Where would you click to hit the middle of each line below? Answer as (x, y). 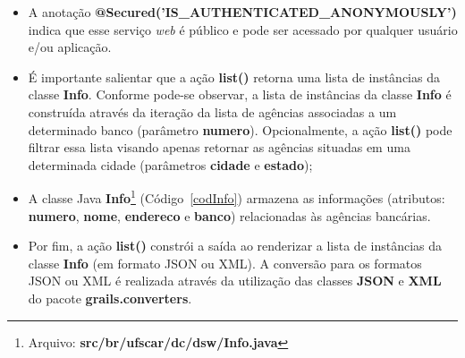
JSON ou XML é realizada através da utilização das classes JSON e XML (235, 281)
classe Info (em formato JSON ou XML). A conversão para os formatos (225, 263)
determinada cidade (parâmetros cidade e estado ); (170, 164)
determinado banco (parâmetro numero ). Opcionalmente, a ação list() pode (240, 129)
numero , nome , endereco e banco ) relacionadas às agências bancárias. (229, 215)
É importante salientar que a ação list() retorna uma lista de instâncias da (234, 77)
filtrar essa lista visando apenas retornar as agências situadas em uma (219, 147)
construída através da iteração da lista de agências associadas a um (212, 111)
